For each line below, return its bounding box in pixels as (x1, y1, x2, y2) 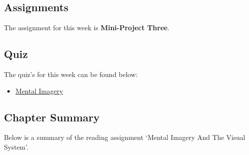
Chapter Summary (4, 109, 100, 124)
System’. (4, 141, 28, 152)
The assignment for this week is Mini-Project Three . (4, 22, 170, 33)
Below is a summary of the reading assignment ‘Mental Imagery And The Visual (4, 132, 246, 142)
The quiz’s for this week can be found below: (4, 69, 138, 79)
